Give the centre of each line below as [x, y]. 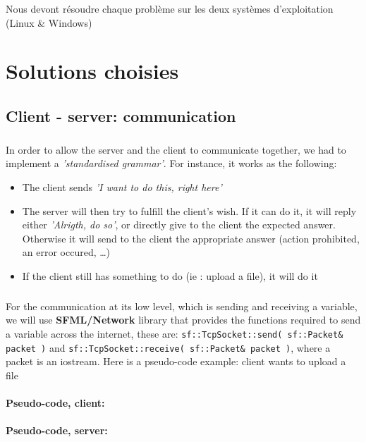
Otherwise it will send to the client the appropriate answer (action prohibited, [191, 238]
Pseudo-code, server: [57, 430]
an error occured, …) [66, 252]
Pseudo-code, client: [55, 403]
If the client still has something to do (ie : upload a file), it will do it [170, 275]
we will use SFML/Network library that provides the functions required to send [183, 320]
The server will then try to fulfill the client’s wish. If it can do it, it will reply [189, 210]
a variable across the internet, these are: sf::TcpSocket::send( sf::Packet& [175, 334]
